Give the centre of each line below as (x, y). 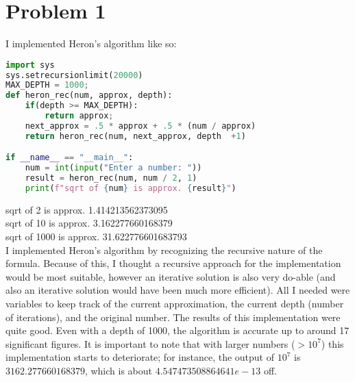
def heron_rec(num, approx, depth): (89, 95)
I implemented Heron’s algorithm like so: (91, 43)
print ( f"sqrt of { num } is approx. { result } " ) (131, 188)
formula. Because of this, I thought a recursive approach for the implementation (173, 263)
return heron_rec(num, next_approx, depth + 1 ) (135, 136)
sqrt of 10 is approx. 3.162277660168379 (89, 223)
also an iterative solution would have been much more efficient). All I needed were (178, 290)
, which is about (118, 370)
